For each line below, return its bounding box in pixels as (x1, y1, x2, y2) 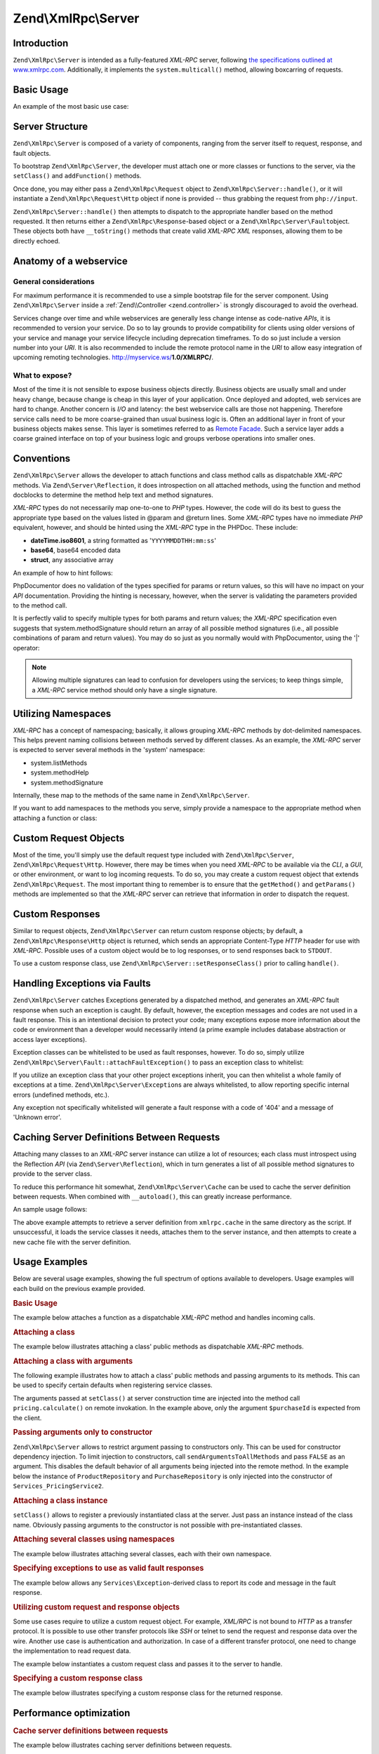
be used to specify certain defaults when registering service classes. (13, 1381, 213, 1389)
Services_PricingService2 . (13, 1482, 105, 1490)
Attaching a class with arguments (13, 1356, 133, 1366)
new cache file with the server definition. (13, 1238, 131, 1246)
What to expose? (13, 370, 72, 380)
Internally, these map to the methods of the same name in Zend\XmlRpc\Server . (13, 791, 250, 799)
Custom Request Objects (13, 832, 125, 844)
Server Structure (13, 121, 88, 133)
